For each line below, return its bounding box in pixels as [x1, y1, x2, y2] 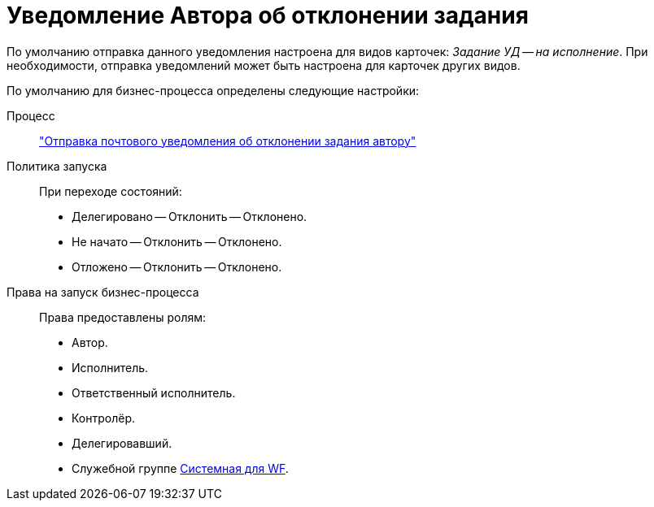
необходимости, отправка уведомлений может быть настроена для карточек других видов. [7, 58, 521, 72]
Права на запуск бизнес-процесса [7, 284, 199, 299]
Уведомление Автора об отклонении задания [7, 2, 529, 29]
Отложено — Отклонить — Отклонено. [72, 259, 282, 274]
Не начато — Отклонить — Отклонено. [72, 234, 282, 249]
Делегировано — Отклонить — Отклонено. [72, 209, 307, 223]
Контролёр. [72, 410, 136, 425]
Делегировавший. [72, 435, 172, 450]
